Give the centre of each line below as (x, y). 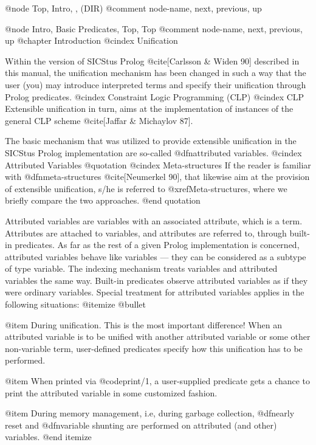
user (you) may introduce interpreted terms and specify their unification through (156, 84)
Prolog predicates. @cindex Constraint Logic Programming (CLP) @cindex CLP (155, 96)
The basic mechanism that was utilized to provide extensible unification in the (151, 141)
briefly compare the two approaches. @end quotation (103, 200)
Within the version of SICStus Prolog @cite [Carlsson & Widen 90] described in (152, 60)
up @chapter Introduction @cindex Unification (91, 40)
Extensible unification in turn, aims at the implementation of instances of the (149, 109)
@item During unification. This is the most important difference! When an (143, 324)
